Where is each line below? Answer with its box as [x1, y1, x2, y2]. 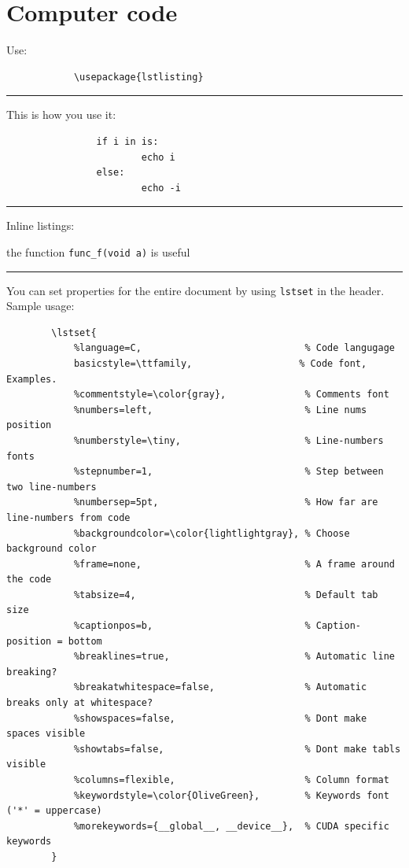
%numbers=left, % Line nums [73, 404, 367, 416]
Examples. [6, 373, 57, 385]
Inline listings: [6, 217, 75, 234]
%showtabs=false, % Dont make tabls [73, 743, 401, 755]
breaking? [6, 666, 57, 678]
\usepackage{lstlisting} [73, 71, 204, 83]
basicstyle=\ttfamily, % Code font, [73, 357, 367, 369]
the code [6, 574, 52, 585]
